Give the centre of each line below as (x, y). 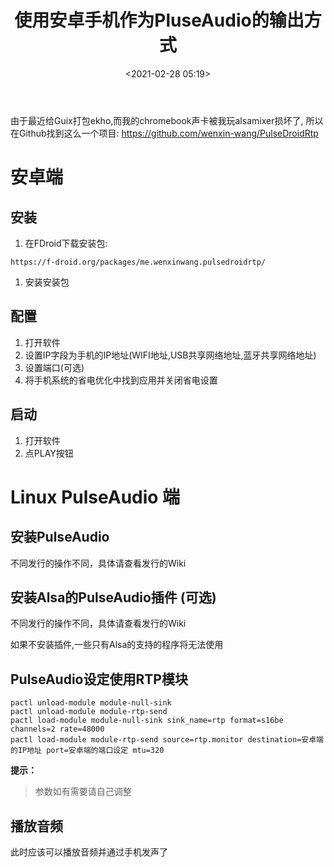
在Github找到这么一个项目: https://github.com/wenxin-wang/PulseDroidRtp (164, 133)
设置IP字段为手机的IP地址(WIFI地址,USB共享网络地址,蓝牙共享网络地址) (170, 355)
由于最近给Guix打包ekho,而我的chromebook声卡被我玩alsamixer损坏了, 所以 (167, 120)
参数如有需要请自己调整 (83, 792)
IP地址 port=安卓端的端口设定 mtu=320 (91, 751)
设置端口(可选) (54, 367)
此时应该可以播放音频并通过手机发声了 (89, 852)
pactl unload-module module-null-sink (91, 703)
